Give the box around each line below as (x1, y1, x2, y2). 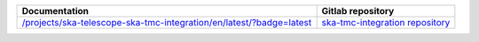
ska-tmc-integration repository (321, 17, 451, 28)
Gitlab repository (321, 5, 395, 17)
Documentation (21, 5, 89, 17)
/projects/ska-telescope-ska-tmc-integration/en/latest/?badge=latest (21, 17, 312, 28)
